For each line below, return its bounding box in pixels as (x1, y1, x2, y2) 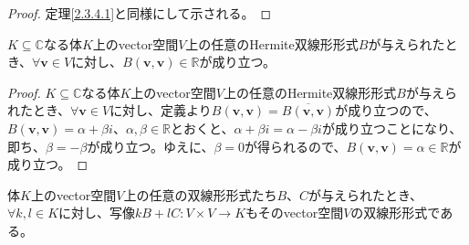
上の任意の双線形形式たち (123, 185, 277, 204)
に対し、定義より (109, 101, 212, 120)
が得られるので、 (245, 136, 347, 155)
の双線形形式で (350, 203, 441, 222)
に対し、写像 (58, 203, 136, 222)
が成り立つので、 (335, 101, 437, 120)
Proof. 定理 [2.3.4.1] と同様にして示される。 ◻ (7, 4, 272, 22)
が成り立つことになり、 (321, 118, 463, 137)
